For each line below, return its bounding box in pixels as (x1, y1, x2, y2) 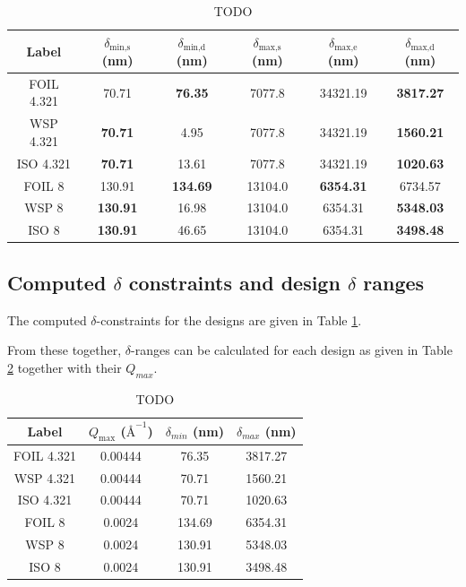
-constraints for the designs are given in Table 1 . (96, 310, 362, 329)
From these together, (7, 341, 122, 359)
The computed (7, 310, 87, 329)
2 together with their (7, 358, 122, 376)
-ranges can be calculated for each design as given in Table (131, 341, 453, 359)
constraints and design (128, 268, 341, 296)
